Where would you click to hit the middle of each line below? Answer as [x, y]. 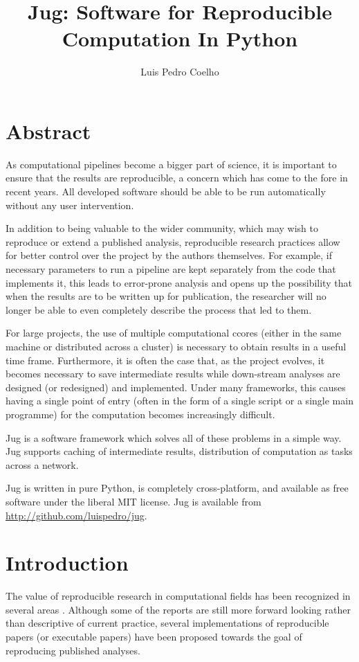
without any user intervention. [70, 205]
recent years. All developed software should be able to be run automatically [166, 191]
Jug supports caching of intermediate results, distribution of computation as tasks [179, 451]
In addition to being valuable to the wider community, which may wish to [162, 228]
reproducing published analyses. [73, 650]
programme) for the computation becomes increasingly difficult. [140, 414]
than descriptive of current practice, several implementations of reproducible [167, 623]
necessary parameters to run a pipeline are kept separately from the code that [171, 269]
